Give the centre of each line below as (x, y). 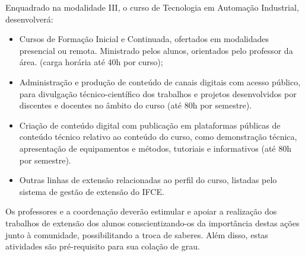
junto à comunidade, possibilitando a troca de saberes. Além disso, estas (137, 234)
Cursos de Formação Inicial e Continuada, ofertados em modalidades (144, 39)
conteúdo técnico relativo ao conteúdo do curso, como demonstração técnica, (158, 137)
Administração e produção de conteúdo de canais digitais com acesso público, (160, 81)
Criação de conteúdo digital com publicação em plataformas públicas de (150, 125)
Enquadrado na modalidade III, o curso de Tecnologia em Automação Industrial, (152, 7)
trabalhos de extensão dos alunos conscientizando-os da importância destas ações (152, 223)
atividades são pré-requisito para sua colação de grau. (103, 246)
